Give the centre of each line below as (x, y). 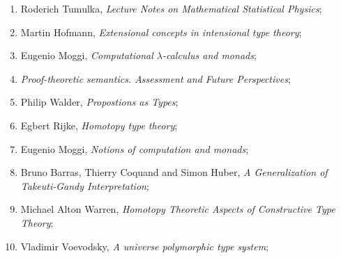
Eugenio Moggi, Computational (87, 55)
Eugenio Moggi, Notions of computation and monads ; (135, 148)
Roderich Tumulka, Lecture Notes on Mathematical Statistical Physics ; (171, 8)
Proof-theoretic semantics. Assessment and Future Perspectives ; (156, 78)
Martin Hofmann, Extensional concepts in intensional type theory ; (161, 32)
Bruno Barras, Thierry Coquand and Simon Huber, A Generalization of (174, 172)
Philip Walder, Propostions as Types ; (99, 102)
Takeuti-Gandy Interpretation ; (85, 185)
